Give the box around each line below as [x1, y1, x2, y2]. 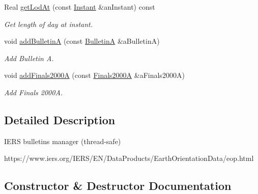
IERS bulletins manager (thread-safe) [4, 135, 121, 146]
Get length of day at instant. [4, 18, 93, 29]
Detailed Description [4, 112, 116, 127]
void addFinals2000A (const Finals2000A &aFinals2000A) [4, 70, 185, 80]
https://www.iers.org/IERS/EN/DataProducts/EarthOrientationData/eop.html [4, 153, 254, 163]
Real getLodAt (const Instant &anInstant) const [4, 2, 155, 12]
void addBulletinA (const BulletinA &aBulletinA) [4, 36, 160, 46]
